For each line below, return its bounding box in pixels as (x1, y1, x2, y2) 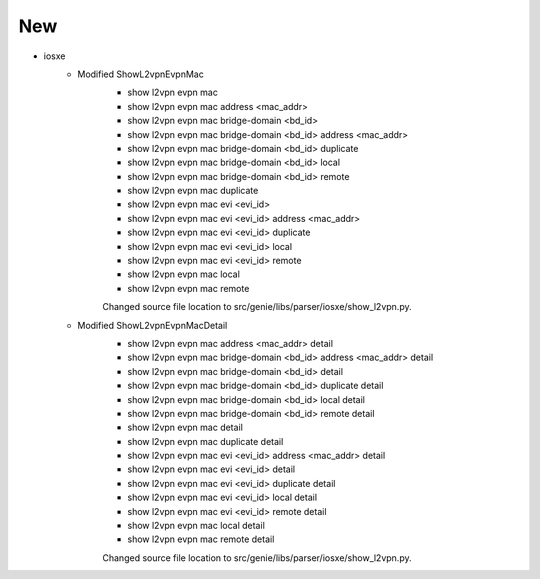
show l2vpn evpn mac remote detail (127, 533, 275, 545)
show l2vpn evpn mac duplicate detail (127, 435, 284, 447)
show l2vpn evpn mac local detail (127, 520, 265, 532)
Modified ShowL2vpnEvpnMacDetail (77, 319, 228, 331)
